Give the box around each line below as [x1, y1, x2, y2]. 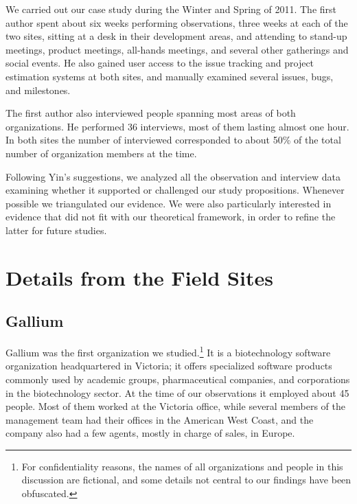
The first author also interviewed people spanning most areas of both [5, 106, 296, 120]
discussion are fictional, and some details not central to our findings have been [21, 472, 352, 487]
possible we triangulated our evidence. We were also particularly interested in [5, 196, 332, 210]
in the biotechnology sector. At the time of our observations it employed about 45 [5, 385, 349, 400]
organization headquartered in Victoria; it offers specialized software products [5, 358, 332, 373]
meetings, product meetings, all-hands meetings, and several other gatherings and [5, 42, 349, 56]
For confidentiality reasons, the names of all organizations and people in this [21, 459, 343, 473]
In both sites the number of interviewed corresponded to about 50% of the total [5, 133, 341, 147]
